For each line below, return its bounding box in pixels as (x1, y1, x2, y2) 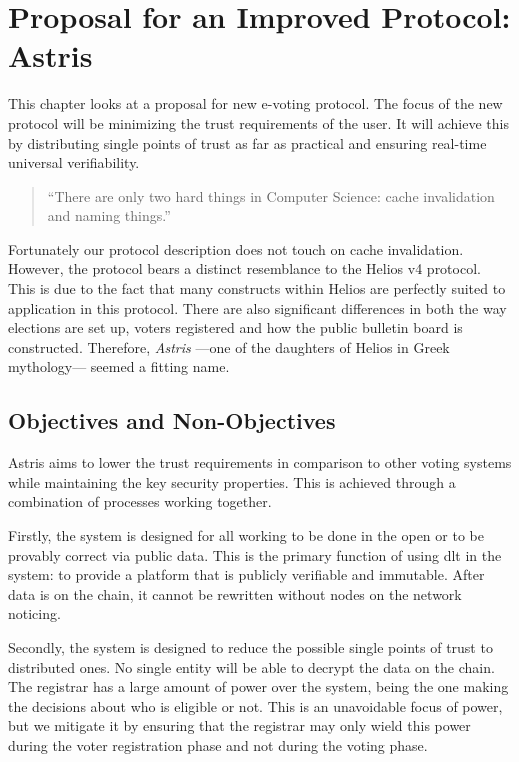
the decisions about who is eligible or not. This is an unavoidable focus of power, (8, 695, 503, 716)
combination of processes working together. (8, 491, 272, 512)
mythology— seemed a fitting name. (8, 356, 230, 377)
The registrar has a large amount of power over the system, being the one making (8, 676, 509, 697)
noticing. (8, 603, 61, 624)
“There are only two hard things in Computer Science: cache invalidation (47, 185, 495, 206)
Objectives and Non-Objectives (8, 405, 336, 436)
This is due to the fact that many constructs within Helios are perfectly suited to (8, 278, 506, 299)
